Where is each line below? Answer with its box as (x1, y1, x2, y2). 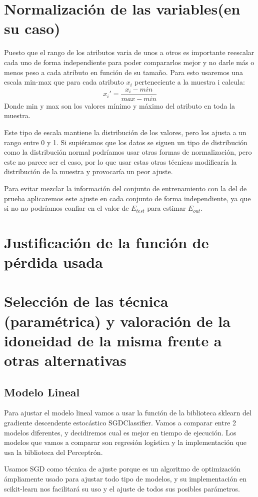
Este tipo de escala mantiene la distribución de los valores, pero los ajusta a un (4, 127, 246, 137)
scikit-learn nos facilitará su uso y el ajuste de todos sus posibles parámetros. (4, 483, 240, 493)
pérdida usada (4, 252, 103, 272)
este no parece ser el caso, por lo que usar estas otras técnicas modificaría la (4, 156, 237, 167)
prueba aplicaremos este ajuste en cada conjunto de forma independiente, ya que (4, 193, 251, 203)
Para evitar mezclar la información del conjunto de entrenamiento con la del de (4, 183, 247, 193)
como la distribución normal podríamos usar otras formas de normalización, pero (4, 147, 252, 157)
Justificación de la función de (4, 232, 209, 252)
